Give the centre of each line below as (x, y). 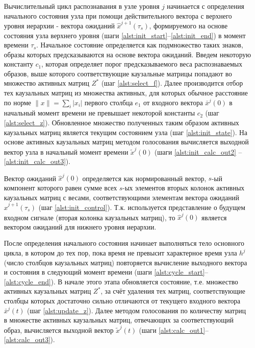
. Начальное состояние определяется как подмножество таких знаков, (140, 45)
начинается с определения (205, 6)
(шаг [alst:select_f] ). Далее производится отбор (172, 83)
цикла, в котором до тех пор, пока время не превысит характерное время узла (121, 253)
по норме (18, 102)
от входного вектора (173, 102)
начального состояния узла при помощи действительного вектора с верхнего (118, 15)
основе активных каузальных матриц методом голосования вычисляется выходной (127, 142)
